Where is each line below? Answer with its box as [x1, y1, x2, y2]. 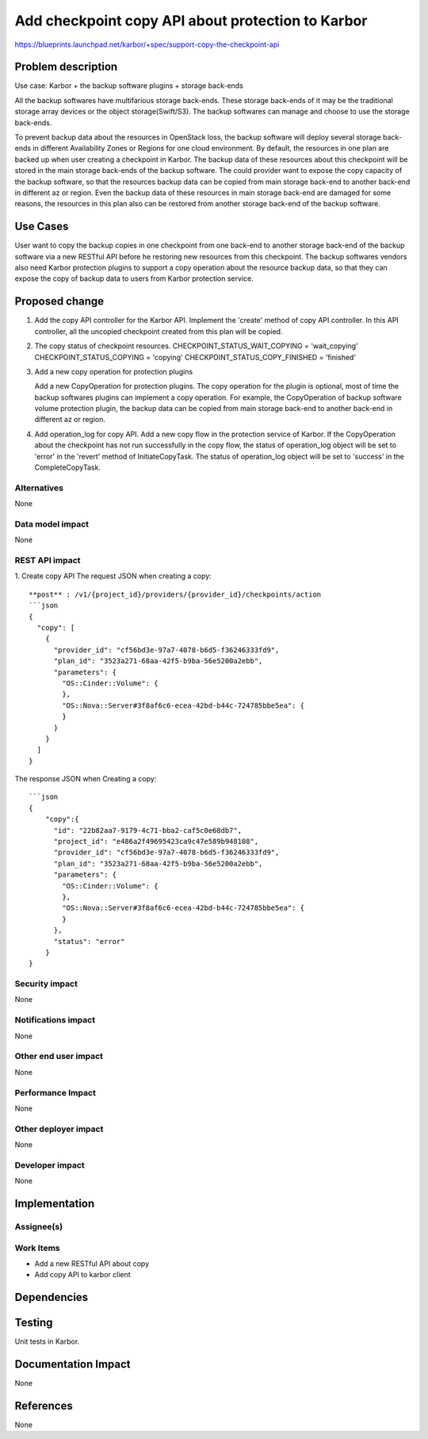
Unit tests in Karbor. [14, 1337, 80, 1346]
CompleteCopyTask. [34, 462, 101, 472]
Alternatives [14, 482, 63, 493]
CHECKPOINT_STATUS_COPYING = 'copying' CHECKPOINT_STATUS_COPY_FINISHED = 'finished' [34, 352, 357, 362]
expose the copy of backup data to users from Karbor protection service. [14, 274, 254, 283]
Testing [14, 1316, 53, 1330]
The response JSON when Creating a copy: [14, 774, 157, 784]
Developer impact [14, 1159, 85, 1170]
